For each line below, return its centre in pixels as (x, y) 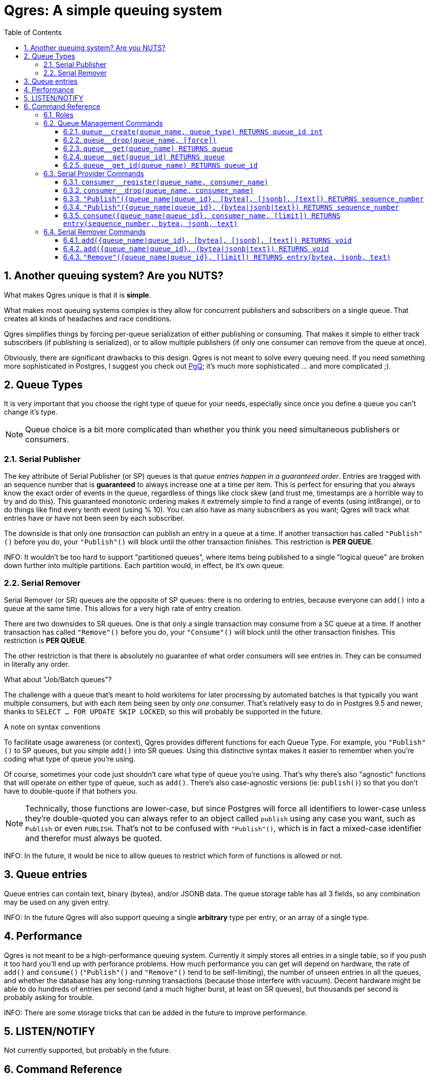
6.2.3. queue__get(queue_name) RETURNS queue (148, 148)
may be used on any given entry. (57, 902)
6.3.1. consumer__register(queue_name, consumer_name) (166, 182)
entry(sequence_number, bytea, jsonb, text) (151, 223)
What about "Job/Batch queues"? (58, 679)
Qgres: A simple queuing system (113, 10)
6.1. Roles (58, 115)
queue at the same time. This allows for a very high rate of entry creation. (123, 608)
